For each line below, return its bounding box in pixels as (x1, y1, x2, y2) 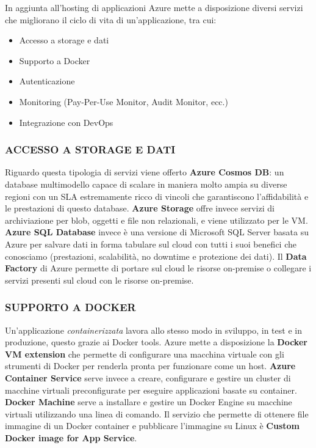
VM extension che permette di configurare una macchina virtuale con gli (5, 347, 284, 360)
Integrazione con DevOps (19, 116, 113, 128)
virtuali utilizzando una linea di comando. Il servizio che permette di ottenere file (5, 407, 309, 420)
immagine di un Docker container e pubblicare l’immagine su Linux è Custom (5, 419, 300, 432)
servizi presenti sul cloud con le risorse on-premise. (5, 273, 194, 286)
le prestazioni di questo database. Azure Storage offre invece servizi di (5, 202, 275, 215)
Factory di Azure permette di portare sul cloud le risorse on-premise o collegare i (5, 262, 312, 274)
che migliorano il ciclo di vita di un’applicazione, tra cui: (5, 13, 217, 26)
